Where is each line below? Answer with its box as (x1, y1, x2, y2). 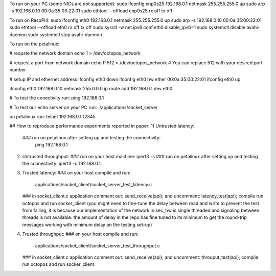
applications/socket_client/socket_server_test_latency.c (35, 181, 152, 187)
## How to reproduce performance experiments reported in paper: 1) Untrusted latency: (9, 123, 195, 129)
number (9, 67, 26, 73)
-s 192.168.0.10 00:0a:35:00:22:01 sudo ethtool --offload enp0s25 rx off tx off (9, 8, 173, 14)
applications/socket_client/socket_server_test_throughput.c (35, 242, 160, 248)
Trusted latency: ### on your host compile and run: (22, 170, 130, 176)
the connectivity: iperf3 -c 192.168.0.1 (22, 161, 101, 167)
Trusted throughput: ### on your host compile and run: (22, 231, 139, 237)
